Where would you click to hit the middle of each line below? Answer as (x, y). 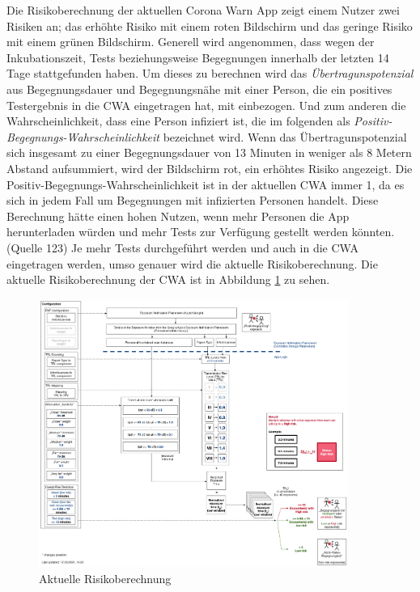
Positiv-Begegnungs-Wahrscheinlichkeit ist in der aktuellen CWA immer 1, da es (206, 184)
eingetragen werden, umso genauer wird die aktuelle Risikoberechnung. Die (192, 263)
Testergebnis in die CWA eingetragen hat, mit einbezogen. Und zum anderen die (206, 105)
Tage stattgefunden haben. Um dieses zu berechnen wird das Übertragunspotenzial (210, 73)
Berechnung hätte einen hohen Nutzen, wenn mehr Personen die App (178, 216)
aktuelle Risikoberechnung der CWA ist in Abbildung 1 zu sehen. (168, 279)
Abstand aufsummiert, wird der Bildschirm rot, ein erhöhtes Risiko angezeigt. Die (210, 168)
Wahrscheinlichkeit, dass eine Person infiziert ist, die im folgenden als (178, 121)
